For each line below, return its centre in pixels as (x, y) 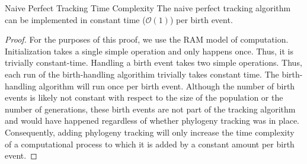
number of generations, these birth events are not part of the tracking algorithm (150, 109)
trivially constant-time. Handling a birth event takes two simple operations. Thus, (153, 62)
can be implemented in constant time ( (75, 19)
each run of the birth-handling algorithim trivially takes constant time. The (142, 74)
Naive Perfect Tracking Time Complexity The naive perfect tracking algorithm (148, 8)
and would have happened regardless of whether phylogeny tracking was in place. (152, 120)
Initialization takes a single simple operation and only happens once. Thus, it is (149, 51)
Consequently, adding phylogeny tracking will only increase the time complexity (150, 132)
